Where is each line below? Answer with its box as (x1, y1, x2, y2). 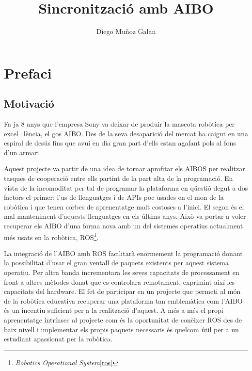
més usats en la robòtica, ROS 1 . (4, 230, 99, 242)
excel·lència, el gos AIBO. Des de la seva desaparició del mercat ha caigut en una (4, 128, 248, 138)
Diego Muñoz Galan (96, 26, 156, 36)
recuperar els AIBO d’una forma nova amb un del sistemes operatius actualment (4, 221, 243, 231)
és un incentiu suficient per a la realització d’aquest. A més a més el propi (4, 305, 223, 315)
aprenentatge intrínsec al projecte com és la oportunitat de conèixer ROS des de (4, 315, 242, 325)
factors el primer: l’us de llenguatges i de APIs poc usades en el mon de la (4, 192, 224, 202)
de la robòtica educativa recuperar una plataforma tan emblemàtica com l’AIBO (4, 295, 243, 306)
